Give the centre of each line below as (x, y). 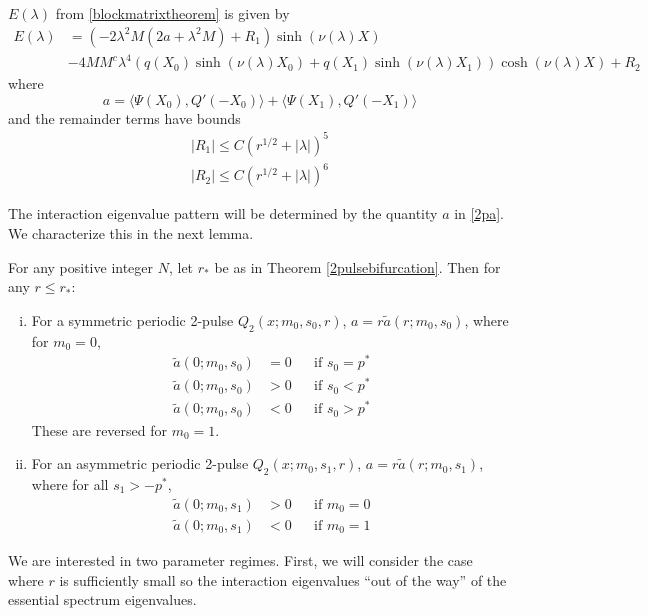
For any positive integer (81, 266)
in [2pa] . (479, 213)
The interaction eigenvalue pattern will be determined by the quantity (223, 213)
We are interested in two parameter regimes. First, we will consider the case (240, 559)
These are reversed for (99, 429)
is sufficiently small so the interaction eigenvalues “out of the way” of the (283, 579)
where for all (70, 483)
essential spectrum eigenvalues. (102, 599)
